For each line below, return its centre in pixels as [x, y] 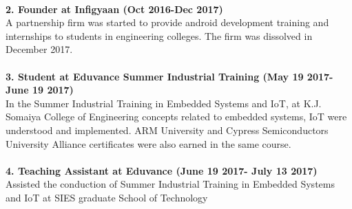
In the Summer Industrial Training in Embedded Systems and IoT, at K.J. [164, 103]
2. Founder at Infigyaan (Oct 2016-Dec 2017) [114, 9]
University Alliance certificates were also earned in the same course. [148, 143]
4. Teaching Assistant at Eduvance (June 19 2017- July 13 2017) [162, 170]
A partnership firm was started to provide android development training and [167, 22]
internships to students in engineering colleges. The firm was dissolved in [159, 35]
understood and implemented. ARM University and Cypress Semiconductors [167, 130]
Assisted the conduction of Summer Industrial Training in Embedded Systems [170, 184]
